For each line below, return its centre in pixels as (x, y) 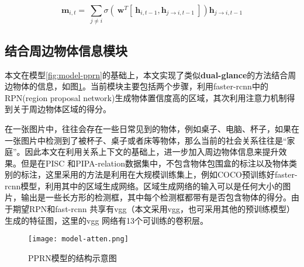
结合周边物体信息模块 (66, 50)
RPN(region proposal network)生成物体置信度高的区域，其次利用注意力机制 (146, 97)
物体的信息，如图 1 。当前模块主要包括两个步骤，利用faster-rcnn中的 (140, 86)
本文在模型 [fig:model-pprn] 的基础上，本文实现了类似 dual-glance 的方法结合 (146, 74)
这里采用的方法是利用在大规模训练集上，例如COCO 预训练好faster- (171, 174)
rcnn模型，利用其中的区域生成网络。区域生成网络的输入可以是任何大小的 (144, 185)
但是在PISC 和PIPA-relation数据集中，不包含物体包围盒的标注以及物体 (155, 163)
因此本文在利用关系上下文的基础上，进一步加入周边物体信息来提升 (152, 152)
